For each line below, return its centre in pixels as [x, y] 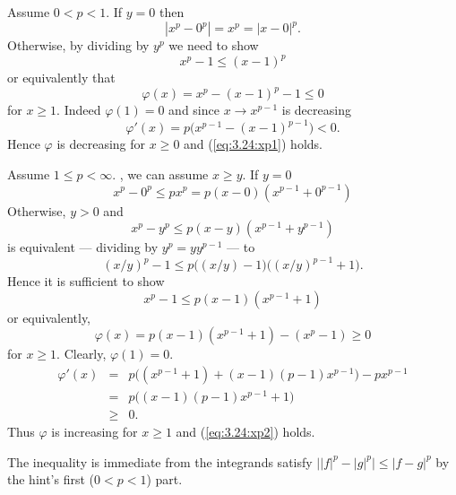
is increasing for [95, 432]
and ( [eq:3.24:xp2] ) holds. [245, 432]
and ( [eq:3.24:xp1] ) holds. [253, 144]
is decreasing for [101, 144]
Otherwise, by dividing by [78, 45]
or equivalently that [61, 78]
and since [194, 110]
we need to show [214, 45]
